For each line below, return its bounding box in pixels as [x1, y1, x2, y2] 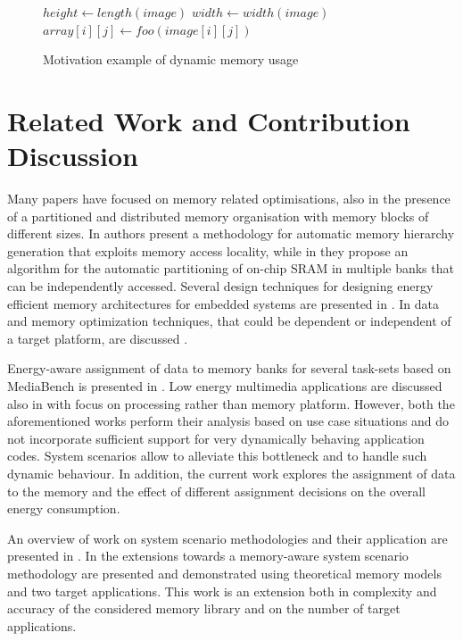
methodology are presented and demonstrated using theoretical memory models [7, 563, 442, 582]
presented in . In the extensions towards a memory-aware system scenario [7, 546, 409, 565]
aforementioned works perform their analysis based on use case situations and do [7, 412, 450, 430]
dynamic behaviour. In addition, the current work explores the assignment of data [7, 464, 456, 482]
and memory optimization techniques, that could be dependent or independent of [7, 312, 451, 330]
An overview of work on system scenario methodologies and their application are [7, 529, 448, 547]
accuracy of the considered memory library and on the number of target [7, 599, 401, 618]
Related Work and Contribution [7, 102, 410, 138]
